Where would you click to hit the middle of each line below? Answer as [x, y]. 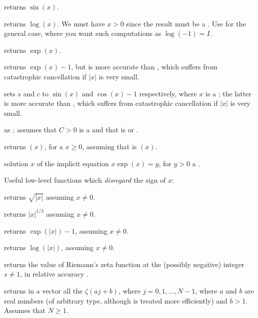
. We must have [81, 23]
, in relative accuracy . [54, 274]
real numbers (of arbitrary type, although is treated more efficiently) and [116, 300]
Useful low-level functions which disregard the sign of [85, 180]
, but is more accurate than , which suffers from [144, 67]
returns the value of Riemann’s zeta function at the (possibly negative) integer [124, 264]
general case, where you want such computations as [83, 33]
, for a [53, 146]
